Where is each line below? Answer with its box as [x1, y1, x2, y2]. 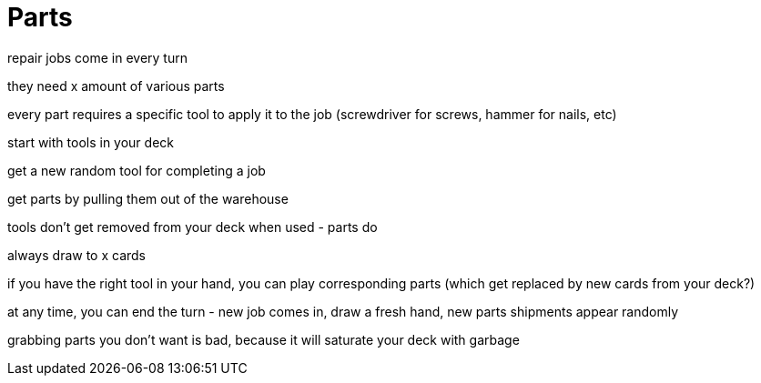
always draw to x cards [7, 247, 147, 263]
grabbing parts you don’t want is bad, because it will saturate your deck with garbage [7, 331, 520, 348]
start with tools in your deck [7, 134, 174, 150]
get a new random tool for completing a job [7, 162, 266, 178]
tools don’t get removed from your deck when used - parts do [7, 218, 378, 235]
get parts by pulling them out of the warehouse [7, 190, 289, 207]
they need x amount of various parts [7, 77, 225, 94]
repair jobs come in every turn [7, 49, 188, 66]
